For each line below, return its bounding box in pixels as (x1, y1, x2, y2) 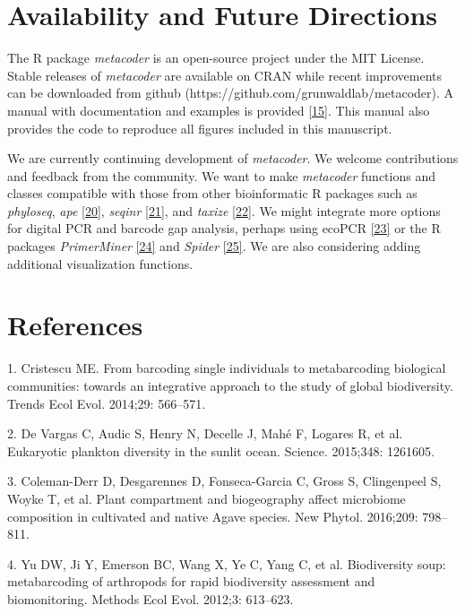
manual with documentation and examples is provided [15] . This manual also (7, 100, 430, 119)
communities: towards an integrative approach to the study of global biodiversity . (7, 376, 453, 394)
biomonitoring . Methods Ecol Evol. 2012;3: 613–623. (7, 589, 294, 608)
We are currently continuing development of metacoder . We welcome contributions (7, 149, 459, 168)
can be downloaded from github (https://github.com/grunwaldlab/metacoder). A (7, 83, 454, 102)
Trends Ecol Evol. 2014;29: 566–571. (7, 393, 206, 412)
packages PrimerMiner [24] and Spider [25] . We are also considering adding (7, 237, 421, 255)
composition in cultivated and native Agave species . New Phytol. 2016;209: (7, 506, 418, 525)
